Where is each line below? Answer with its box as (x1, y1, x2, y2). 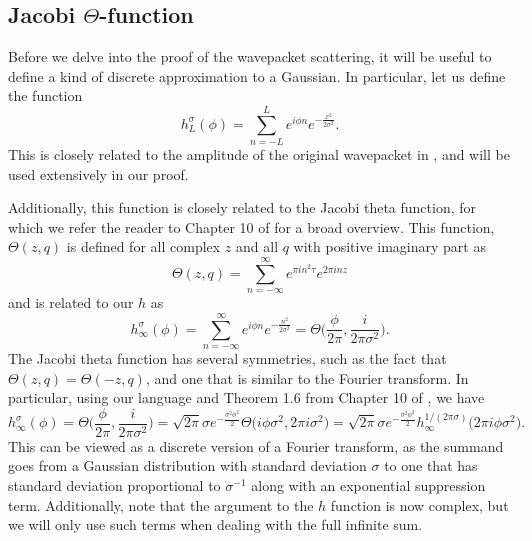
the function (8, 85, 83, 106)
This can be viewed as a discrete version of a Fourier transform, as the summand (8, 435, 504, 456)
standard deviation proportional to (8, 475, 221, 496)
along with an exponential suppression (251, 475, 486, 496)
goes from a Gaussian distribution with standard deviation (8, 455, 367, 476)
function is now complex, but (330, 494, 509, 515)
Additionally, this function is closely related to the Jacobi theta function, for (8, 197, 477, 218)
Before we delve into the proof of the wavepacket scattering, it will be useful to (8, 46, 492, 67)
